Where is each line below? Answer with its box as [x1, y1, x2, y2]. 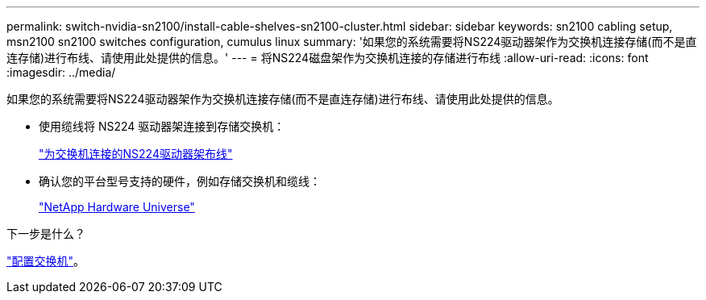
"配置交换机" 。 [6, 254, 85, 268]
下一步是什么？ [6, 227, 85, 240]
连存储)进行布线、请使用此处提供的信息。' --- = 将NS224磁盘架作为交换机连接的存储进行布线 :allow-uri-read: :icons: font [6, 51, 649, 65]
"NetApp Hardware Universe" [39, 200, 195, 214]
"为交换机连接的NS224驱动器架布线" [39, 147, 233, 160]
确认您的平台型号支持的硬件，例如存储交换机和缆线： [39, 174, 321, 188]
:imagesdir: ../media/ [6, 65, 116, 79]
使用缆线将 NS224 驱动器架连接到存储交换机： [39, 119, 285, 133]
